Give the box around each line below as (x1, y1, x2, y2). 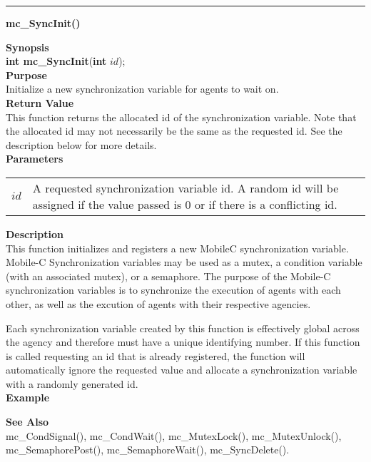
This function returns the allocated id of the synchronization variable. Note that (6, 109, 357, 124)
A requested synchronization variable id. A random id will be (32, 179, 339, 196)
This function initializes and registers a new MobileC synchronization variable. (6, 240, 349, 255)
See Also (6, 414, 49, 429)
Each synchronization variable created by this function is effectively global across (6, 320, 360, 335)
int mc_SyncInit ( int (6, 53, 107, 68)
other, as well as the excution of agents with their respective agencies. (6, 296, 311, 311)
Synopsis (6, 39, 49, 54)
